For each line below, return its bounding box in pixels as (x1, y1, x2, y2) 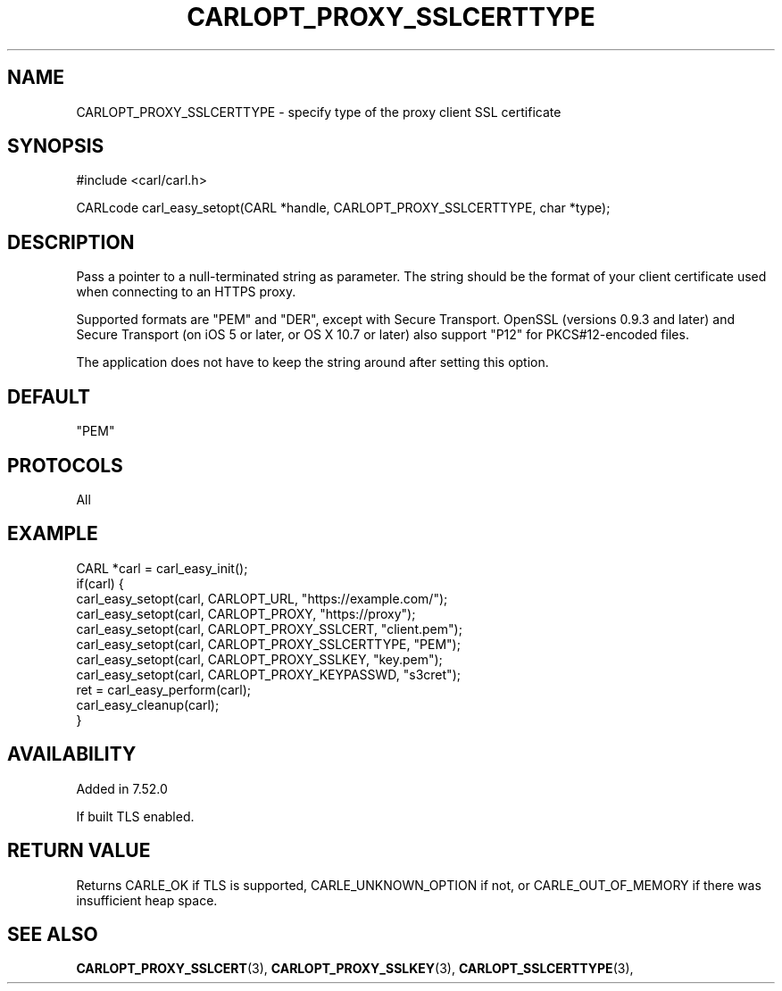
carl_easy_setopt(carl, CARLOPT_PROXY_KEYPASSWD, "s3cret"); (76, 666, 461, 682)
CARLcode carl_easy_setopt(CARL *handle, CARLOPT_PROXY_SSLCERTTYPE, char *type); (76, 200, 611, 216)
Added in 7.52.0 (76, 780, 168, 796)
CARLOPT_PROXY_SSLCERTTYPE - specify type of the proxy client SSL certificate (76, 104, 562, 120)
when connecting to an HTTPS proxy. (76, 284, 296, 300)
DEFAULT (7, 385, 90, 408)
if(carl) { (76, 575, 124, 591)
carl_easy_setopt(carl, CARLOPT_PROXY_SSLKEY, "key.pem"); (76, 651, 443, 667)
